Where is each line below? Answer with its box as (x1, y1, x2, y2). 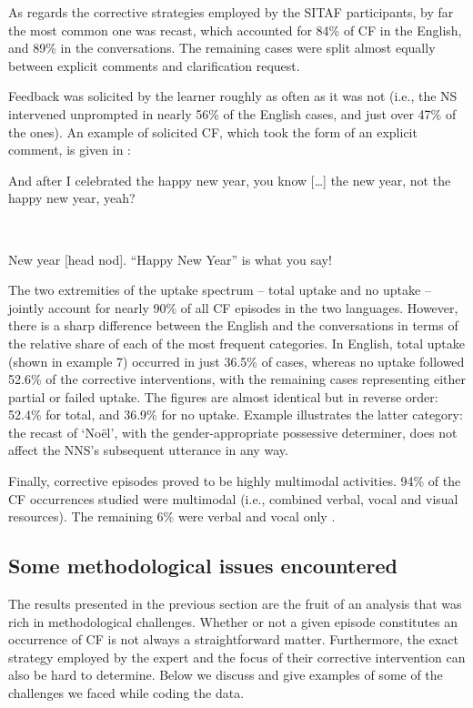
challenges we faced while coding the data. (8, 683, 245, 703)
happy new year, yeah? (8, 188, 136, 207)
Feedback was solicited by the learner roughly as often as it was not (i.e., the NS (8, 86, 458, 106)
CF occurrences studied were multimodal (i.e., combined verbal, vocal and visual (8, 489, 458, 508)
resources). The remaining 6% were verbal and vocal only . (8, 507, 336, 526)
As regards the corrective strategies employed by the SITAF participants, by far (8, 3, 454, 21)
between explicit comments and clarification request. (8, 56, 300, 75)
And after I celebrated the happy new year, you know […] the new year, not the (8, 170, 451, 189)
